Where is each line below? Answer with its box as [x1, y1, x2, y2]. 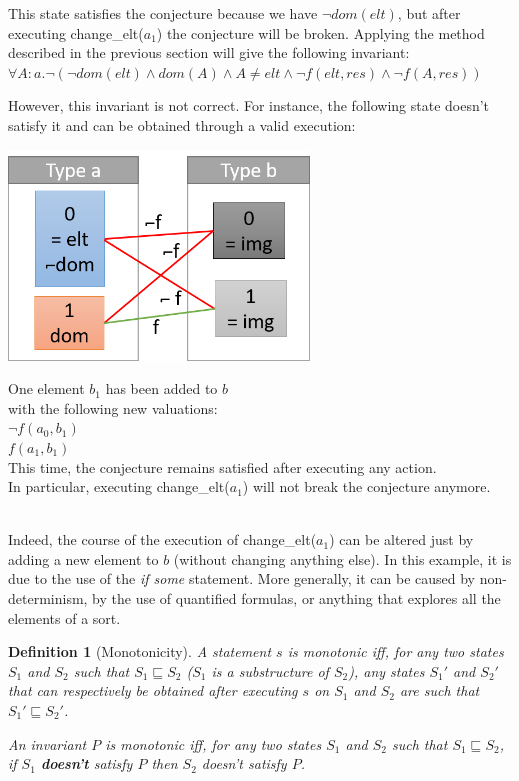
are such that [399, 680, 480, 701]
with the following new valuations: [8, 397, 218, 418]
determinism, [8, 588, 88, 609]
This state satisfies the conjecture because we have [8, 3, 318, 23]
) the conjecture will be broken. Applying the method [156, 22, 485, 43]
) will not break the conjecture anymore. [242, 476, 491, 497]
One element [8, 378, 85, 399]
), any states [348, 660, 425, 681]
